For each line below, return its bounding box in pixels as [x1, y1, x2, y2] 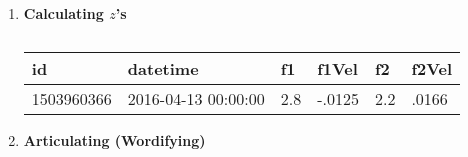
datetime [127, 56, 199, 80]
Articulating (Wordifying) [23, 129, 206, 150]
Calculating [23, 3, 104, 23]
